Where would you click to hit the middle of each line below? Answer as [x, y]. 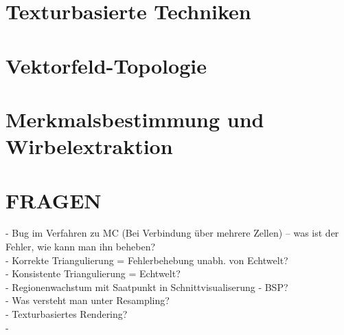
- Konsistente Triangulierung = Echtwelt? [93, 273]
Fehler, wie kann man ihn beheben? [81, 247]
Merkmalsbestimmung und [135, 119]
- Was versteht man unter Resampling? [88, 300]
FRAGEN [54, 200]
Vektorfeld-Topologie [106, 65]
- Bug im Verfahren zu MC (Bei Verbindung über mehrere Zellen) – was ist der [172, 233]
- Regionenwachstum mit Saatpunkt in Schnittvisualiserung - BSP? [147, 287]
